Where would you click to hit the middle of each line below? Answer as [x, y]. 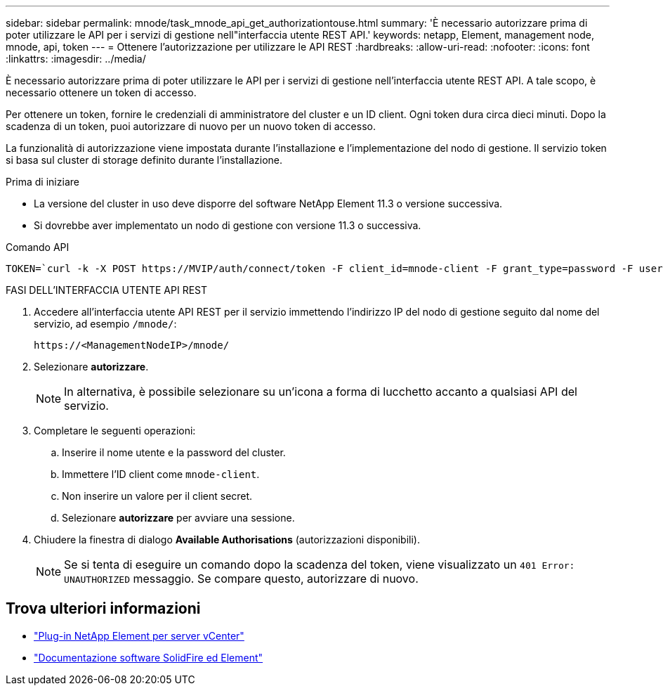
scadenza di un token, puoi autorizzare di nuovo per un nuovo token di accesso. [191, 126]
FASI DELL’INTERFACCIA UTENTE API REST [107, 290]
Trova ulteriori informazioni [103, 609]
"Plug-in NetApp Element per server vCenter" [139, 635]
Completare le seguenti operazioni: [115, 431]
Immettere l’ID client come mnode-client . [161, 474]
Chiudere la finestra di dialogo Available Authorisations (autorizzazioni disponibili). [227, 540]
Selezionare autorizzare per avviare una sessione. [178, 518]
